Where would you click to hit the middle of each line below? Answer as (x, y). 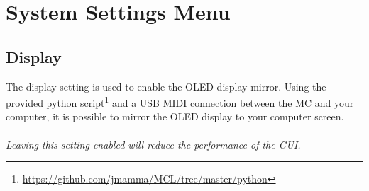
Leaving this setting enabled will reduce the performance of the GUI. (153, 144)
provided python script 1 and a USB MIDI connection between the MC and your (180, 102)
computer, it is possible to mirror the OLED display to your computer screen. (175, 116)
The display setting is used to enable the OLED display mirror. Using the (166, 86)
